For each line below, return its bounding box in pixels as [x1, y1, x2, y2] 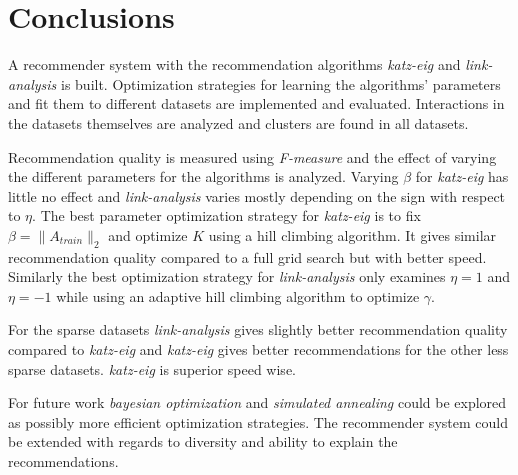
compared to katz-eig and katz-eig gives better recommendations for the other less [8, 339, 509, 360]
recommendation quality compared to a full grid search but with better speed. [8, 246, 487, 267]
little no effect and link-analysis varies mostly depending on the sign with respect [8, 185, 506, 206]
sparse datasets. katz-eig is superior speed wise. [8, 358, 296, 379]
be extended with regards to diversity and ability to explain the [8, 431, 398, 452]
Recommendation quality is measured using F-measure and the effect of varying [8, 146, 497, 167]
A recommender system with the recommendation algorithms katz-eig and [8, 54, 461, 75]
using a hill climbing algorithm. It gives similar [208, 224, 497, 245]
